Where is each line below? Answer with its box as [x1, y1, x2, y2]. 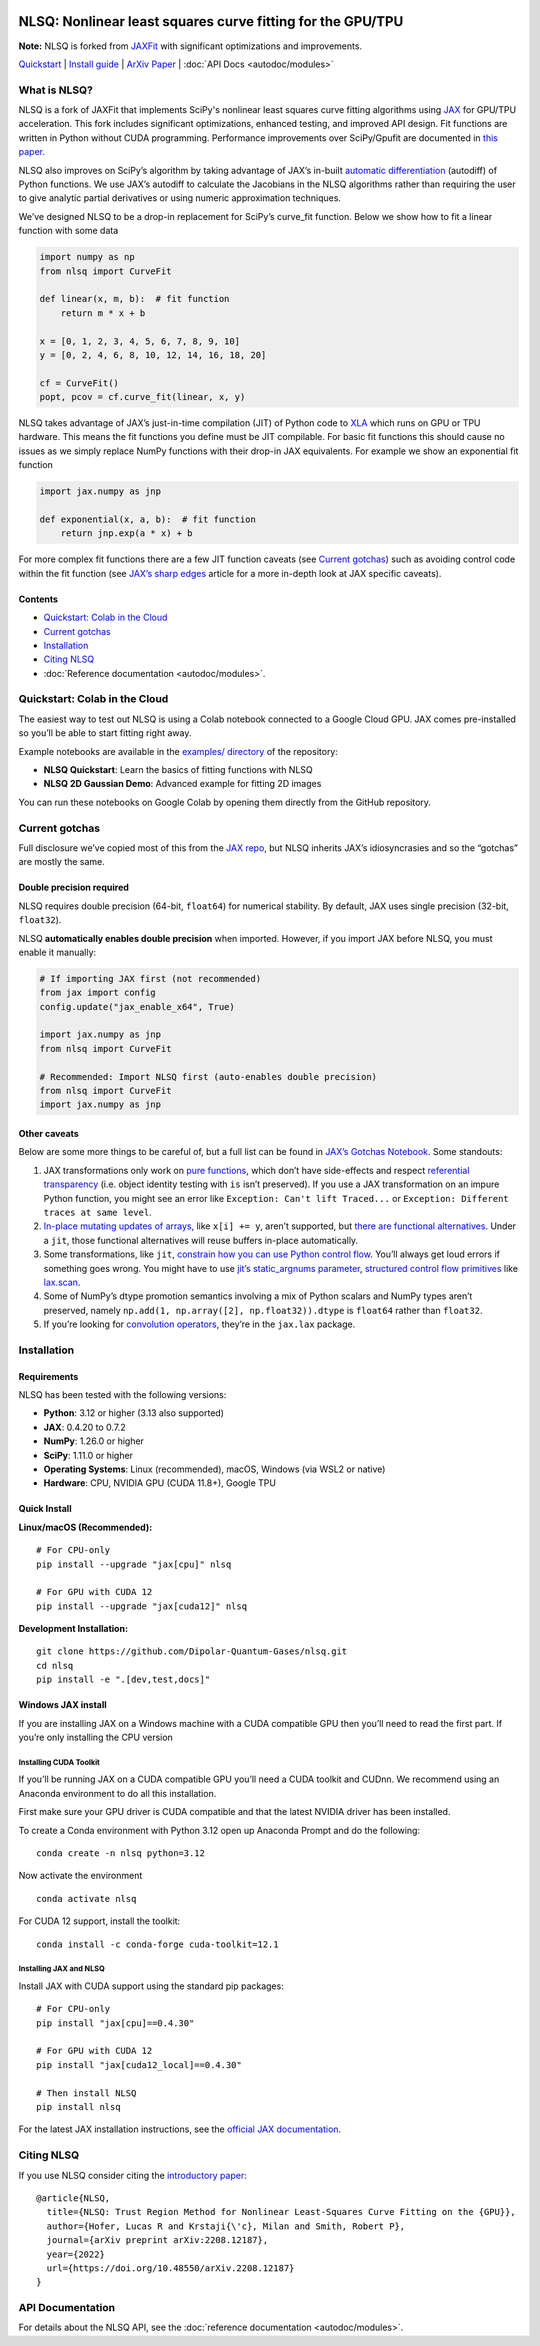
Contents [18, 593, 59, 605]
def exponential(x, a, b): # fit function [39, 513, 257, 525]
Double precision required [18, 881, 130, 894]
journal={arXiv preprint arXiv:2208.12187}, [46, 2235, 269, 2246]
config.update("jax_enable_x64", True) [39, 1001, 235, 1012]
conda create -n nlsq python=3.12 [36, 1847, 205, 1859]
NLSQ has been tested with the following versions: [18, 1389, 227, 1401]
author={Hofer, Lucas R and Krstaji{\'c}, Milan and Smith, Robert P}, [46, 2220, 406, 2232]
